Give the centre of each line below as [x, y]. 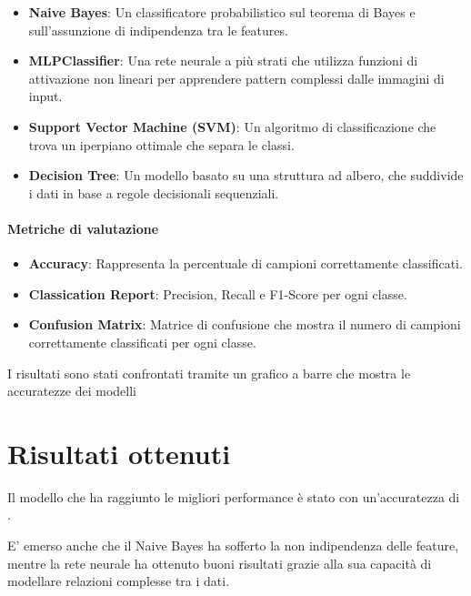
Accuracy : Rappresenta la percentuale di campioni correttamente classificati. [246, 263]
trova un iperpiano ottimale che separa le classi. [161, 144]
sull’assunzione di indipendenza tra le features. [158, 30]
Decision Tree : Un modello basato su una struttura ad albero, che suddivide [246, 175]
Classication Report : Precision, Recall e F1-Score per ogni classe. [218, 293]
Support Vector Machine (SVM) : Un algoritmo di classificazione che [232, 126]
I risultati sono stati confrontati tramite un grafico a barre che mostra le [209, 373]
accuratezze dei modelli [72, 391]
